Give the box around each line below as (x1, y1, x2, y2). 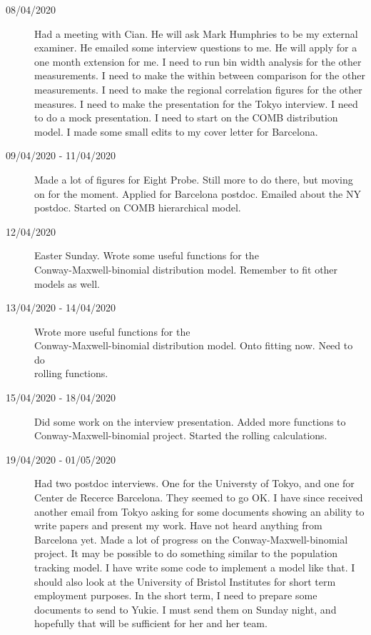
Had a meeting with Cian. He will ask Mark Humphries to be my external (34, 26, 358, 41)
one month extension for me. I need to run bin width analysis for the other (34, 54, 362, 69)
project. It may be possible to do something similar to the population (34, 546, 338, 561)
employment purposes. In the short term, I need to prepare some (34, 588, 317, 603)
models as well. (34, 276, 100, 291)
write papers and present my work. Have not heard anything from (34, 518, 322, 533)
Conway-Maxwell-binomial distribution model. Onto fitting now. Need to (34, 338, 353, 353)
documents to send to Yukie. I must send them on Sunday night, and (34, 601, 337, 616)
